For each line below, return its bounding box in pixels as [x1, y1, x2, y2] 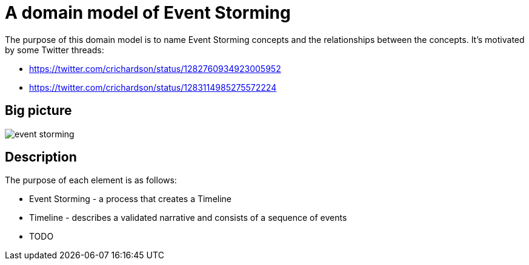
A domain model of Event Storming [5, 2, 291, 23]
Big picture [5, 103, 72, 119]
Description [5, 149, 77, 165]
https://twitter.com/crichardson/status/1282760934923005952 [29, 63, 281, 74]
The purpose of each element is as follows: [5, 175, 177, 186]
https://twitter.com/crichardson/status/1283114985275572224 [29, 82, 277, 93]
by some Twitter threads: [5, 44, 104, 55]
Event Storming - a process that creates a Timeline [29, 194, 232, 204]
